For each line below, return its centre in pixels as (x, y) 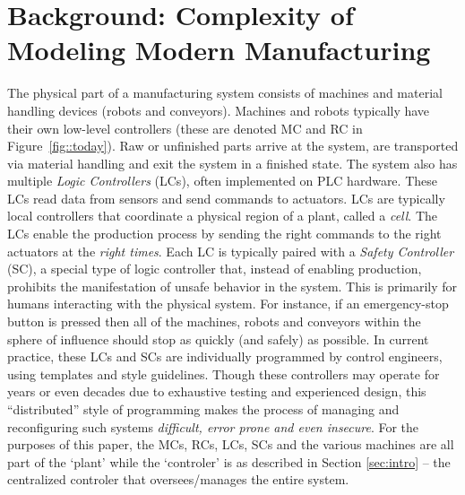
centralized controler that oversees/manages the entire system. (178, 479)
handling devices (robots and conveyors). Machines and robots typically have (219, 110)
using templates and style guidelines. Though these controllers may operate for (224, 373)
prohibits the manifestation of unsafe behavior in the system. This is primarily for (232, 286)
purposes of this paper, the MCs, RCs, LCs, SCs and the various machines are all (231, 444)
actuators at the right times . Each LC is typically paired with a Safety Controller (231, 251)
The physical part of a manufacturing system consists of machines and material (225, 93)
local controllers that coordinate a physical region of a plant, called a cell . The (223, 216)
